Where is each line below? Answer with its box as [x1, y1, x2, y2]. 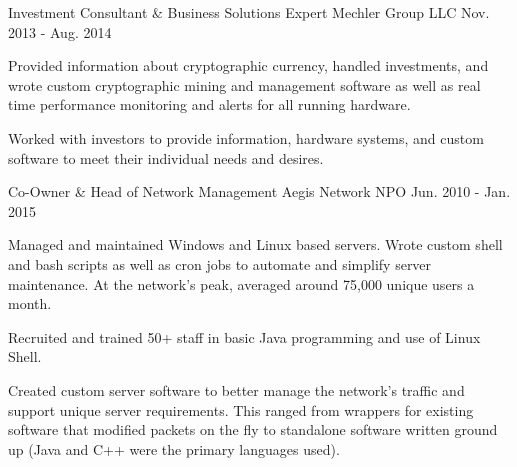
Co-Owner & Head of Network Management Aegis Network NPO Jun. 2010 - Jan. [8, 181, 511, 202]
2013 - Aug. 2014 [8, 21, 112, 42]
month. [8, 293, 52, 314]
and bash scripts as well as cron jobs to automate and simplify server [8, 253, 432, 274]
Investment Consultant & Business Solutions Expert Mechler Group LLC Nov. [8, 2, 490, 22]
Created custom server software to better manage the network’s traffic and [8, 379, 465, 400]
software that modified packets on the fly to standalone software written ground [8, 419, 498, 440]
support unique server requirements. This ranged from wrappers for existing [8, 399, 474, 420]
